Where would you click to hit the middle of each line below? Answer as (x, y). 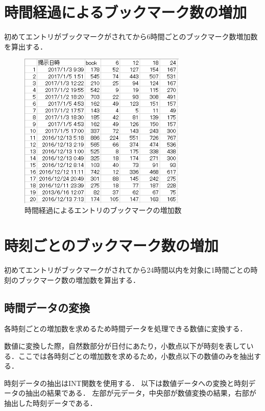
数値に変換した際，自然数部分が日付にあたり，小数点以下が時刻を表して (125, 345)
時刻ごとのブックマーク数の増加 (111, 245)
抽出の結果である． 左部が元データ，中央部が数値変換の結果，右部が (141, 393)
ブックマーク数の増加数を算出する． (79, 280)
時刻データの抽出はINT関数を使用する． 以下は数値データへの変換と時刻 (126, 383)
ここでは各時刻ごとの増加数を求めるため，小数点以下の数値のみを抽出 (136, 356)
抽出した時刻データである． (51, 403)
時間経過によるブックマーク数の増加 (126, 12)
